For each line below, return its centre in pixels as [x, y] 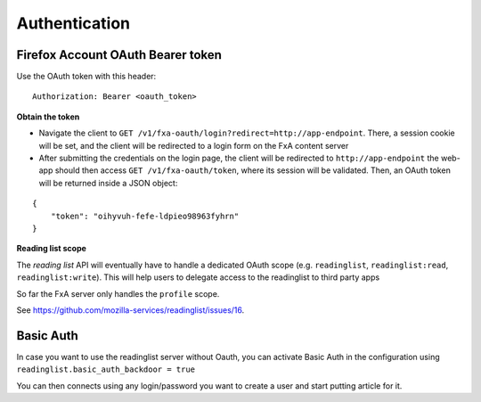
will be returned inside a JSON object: [108, 183]
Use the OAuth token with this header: [86, 77]
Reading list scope [51, 249]
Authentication [73, 23]
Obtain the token [48, 117]
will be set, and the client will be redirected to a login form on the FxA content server [194, 145]
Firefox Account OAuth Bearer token [119, 55]
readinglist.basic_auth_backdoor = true [106, 369]
